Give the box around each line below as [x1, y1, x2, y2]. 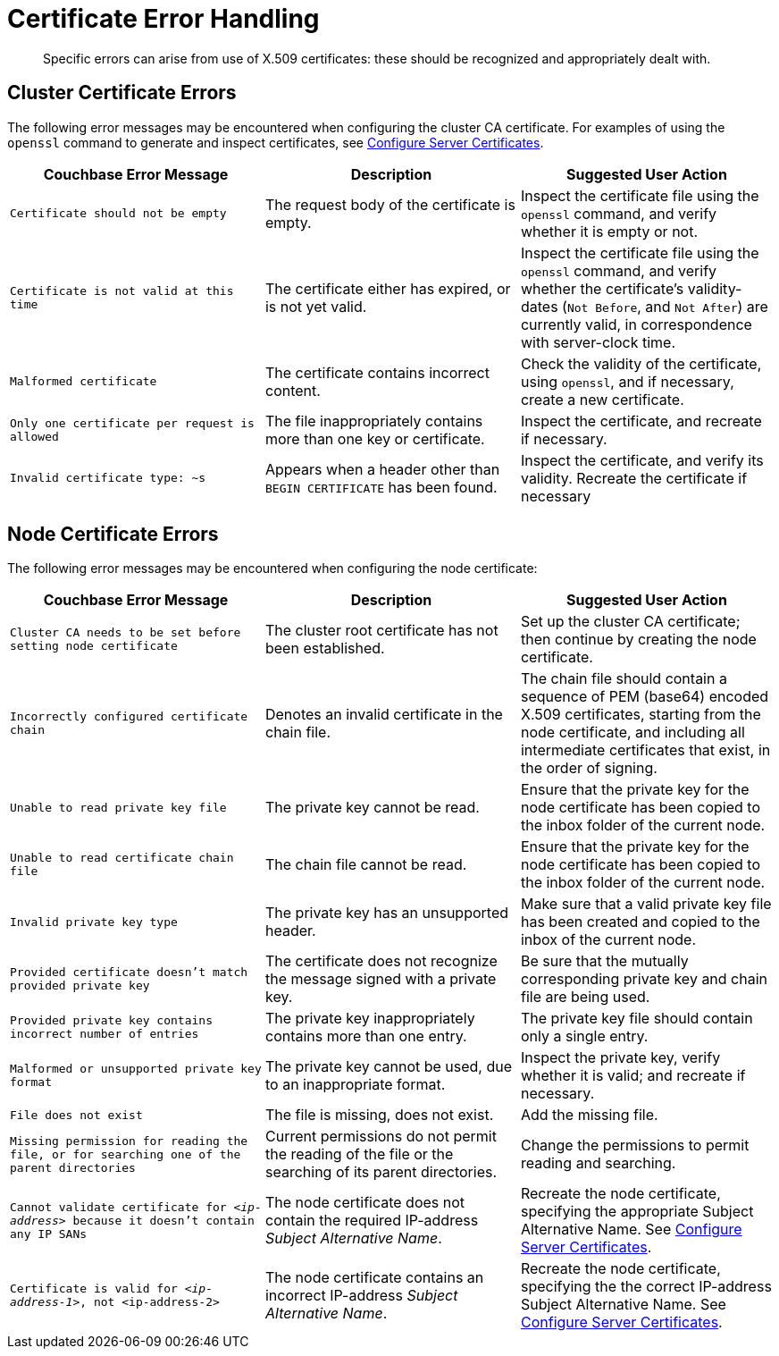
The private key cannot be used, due [264, 1057, 513, 1076]
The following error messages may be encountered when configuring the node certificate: [7, 560, 538, 577]
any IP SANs [10, 1226, 88, 1241]
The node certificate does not [264, 1193, 465, 1212]
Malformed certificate [10, 375, 157, 389]
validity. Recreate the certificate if [520, 468, 748, 487]
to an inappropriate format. [264, 1075, 446, 1094]
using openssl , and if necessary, [520, 372, 734, 391]
